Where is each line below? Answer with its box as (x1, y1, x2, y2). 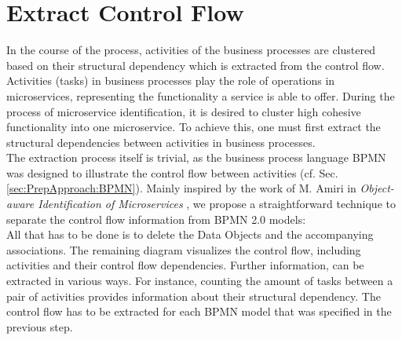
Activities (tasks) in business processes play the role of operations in (6, 72, 335, 89)
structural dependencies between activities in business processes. (6, 133, 316, 150)
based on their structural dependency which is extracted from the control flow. (6, 57, 385, 73)
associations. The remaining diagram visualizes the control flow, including (6, 241, 361, 258)
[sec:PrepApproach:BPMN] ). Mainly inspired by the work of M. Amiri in (6, 180, 356, 196)
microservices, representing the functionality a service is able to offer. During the (6, 87, 395, 104)
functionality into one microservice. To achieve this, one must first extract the (6, 119, 381, 135)
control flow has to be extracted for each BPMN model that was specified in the (6, 303, 392, 320)
